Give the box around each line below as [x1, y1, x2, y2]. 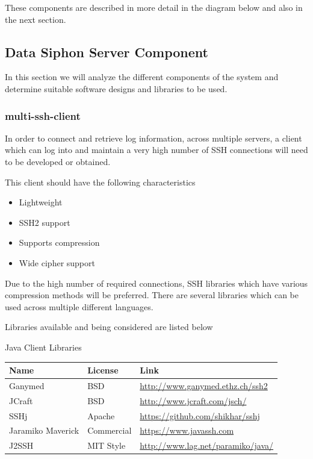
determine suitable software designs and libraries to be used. [5, 82, 228, 95]
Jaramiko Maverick [9, 424, 79, 437]
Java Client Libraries [5, 340, 82, 353]
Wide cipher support [19, 256, 95, 269]
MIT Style [87, 439, 126, 452]
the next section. [5, 13, 66, 25]
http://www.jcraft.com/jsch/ [140, 394, 247, 407]
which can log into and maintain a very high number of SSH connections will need [5, 143, 308, 156]
